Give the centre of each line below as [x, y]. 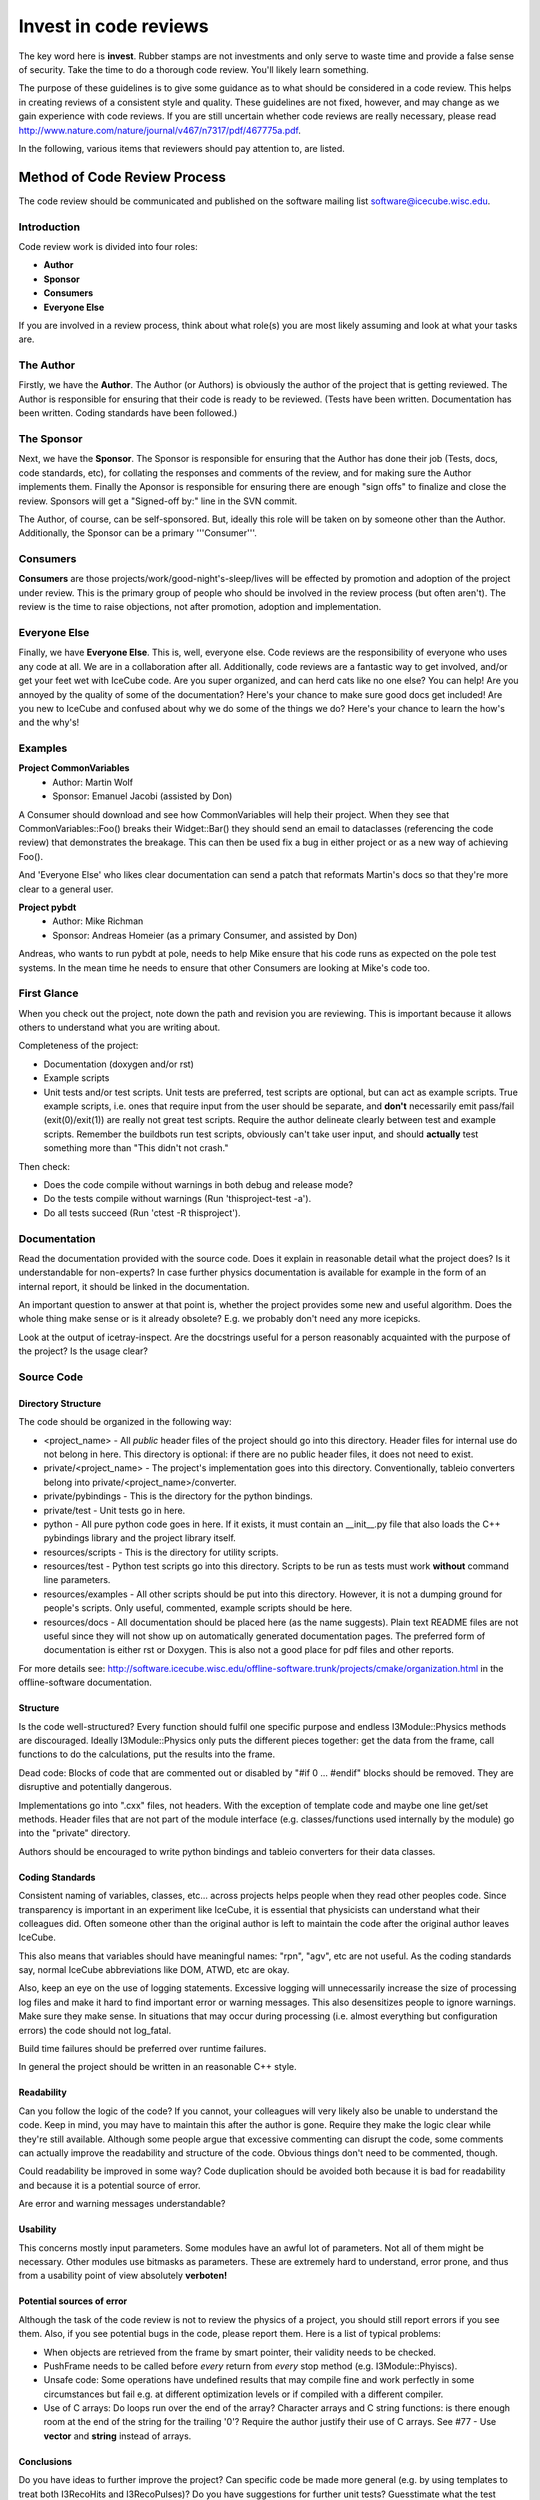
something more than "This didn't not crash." [136, 1148]
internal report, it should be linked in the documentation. [134, 1286]
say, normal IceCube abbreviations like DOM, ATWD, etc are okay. [154, 1970]
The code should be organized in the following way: [125, 1422]
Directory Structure [60, 1403]
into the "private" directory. [74, 1833]
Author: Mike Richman [98, 921]
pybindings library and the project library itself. [140, 1538]
